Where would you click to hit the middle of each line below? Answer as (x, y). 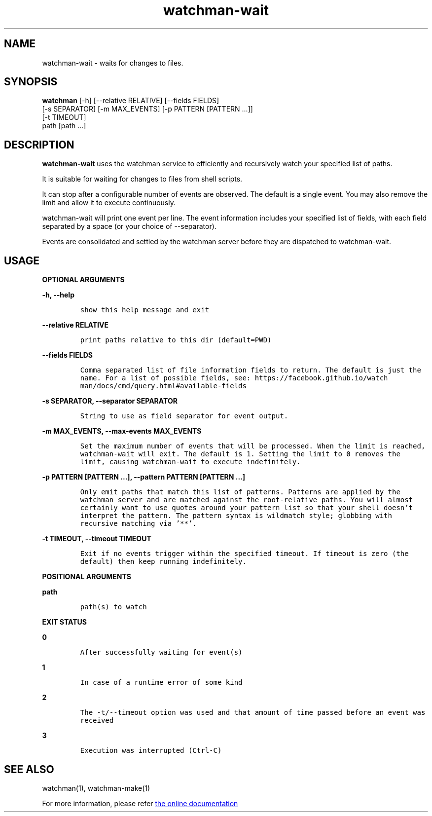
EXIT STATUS (64, 622)
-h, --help (58, 295)
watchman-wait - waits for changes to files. (113, 63)
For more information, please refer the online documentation (140, 803)
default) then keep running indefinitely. (163, 562)
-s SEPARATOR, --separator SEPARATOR (110, 401)
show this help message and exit (145, 310)
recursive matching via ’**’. (138, 524)
